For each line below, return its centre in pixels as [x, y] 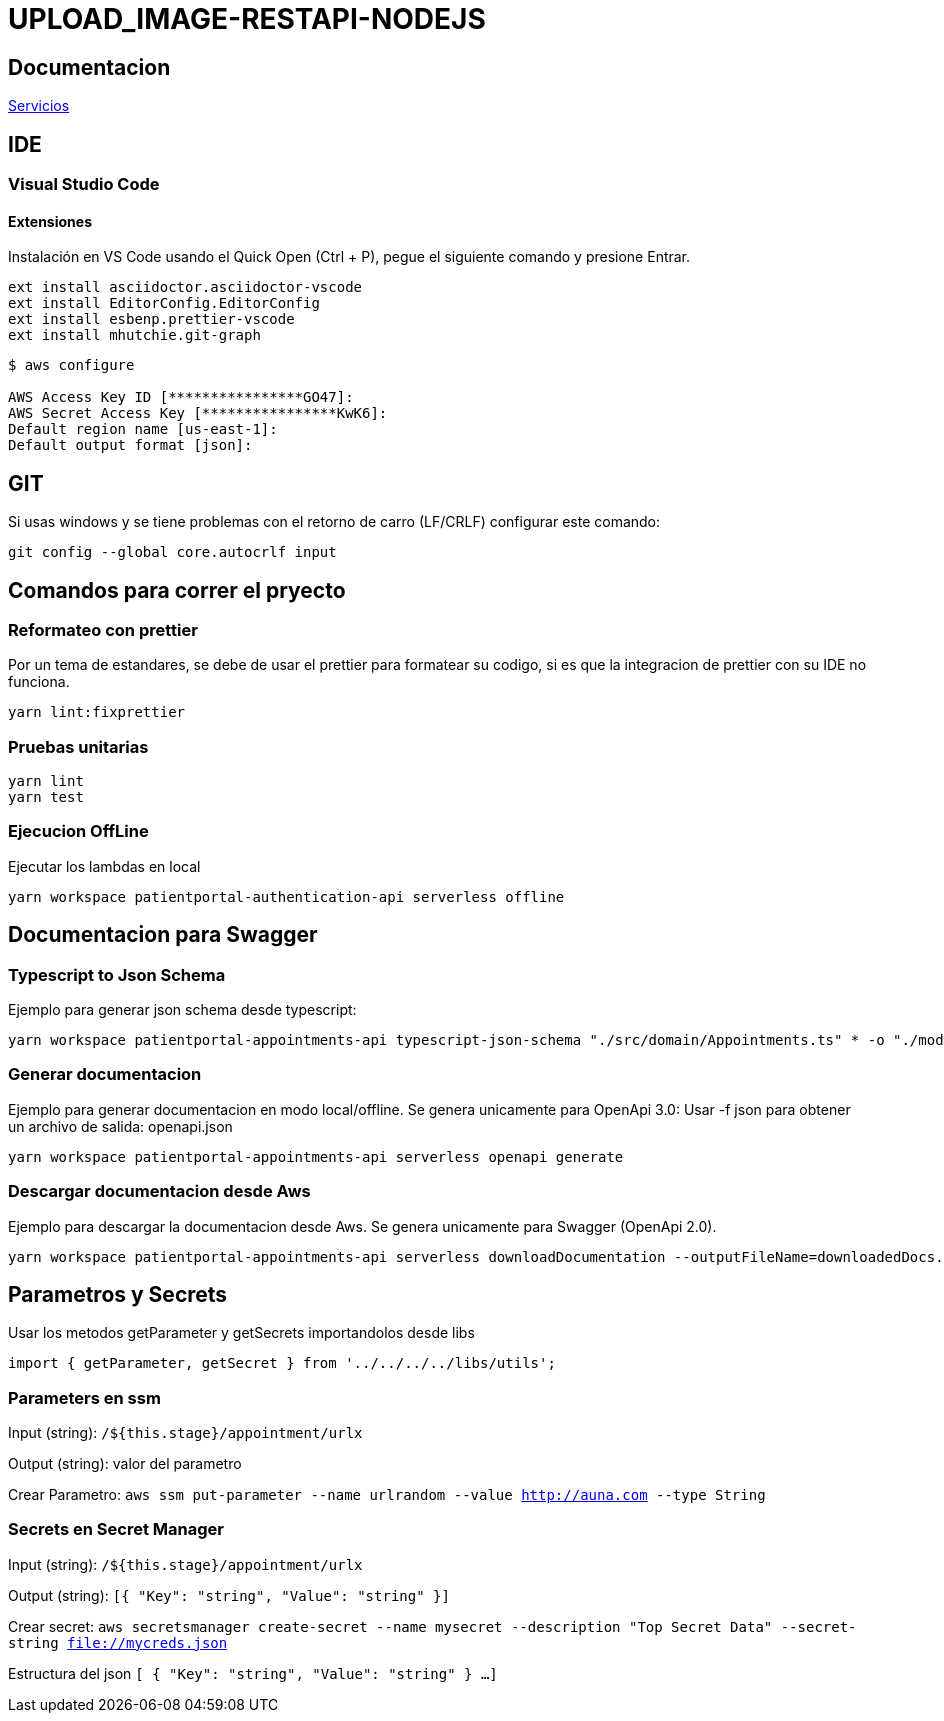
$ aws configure [71, 365]
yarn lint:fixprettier [97, 712]
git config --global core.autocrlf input [172, 552]
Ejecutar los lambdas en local [104, 866]
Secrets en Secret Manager [116, 1529]
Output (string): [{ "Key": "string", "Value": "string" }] [229, 1595]
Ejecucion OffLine [78, 831]
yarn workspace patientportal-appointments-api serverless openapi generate [316, 1156]
